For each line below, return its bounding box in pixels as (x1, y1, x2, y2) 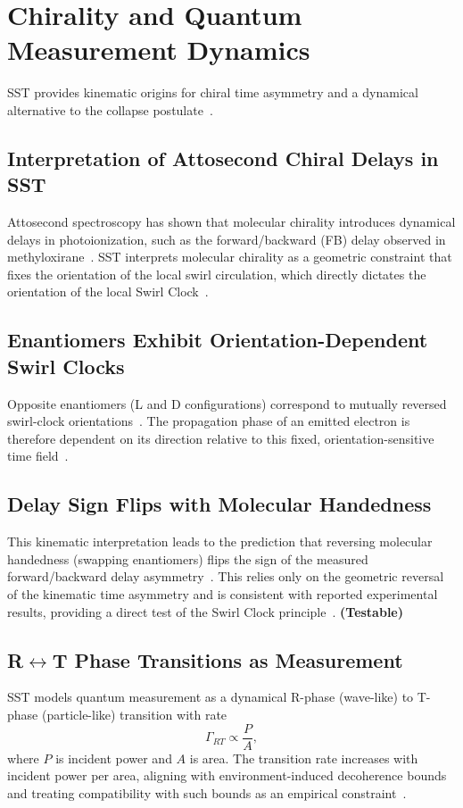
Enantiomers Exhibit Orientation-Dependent (7, 326, 428, 354)
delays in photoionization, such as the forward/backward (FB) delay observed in (7, 229, 446, 248)
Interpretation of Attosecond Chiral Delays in (7, 144, 439, 171)
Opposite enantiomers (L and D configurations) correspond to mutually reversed (7, 394, 447, 412)
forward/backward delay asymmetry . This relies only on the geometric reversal (7, 567, 444, 586)
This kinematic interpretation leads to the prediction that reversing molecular (7, 532, 433, 551)
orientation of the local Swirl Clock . (7, 282, 209, 301)
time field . (7, 446, 69, 465)
